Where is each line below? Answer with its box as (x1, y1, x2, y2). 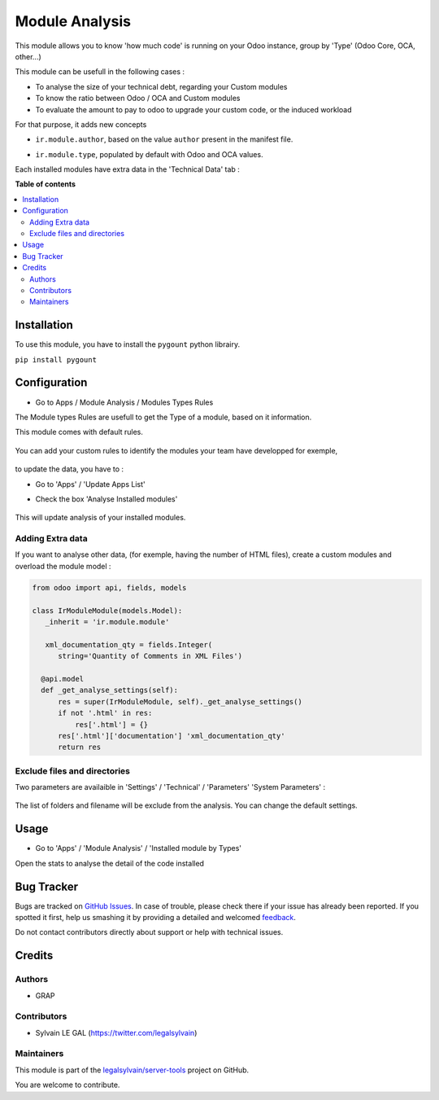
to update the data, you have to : (15, 464, 124, 474)
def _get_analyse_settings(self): (41, 686, 179, 695)
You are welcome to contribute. (15, 1080, 120, 1090)
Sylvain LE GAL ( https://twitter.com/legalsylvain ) (35, 1028, 198, 1037)
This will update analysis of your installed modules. (15, 513, 186, 523)
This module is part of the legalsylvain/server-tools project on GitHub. (15, 1065, 250, 1075)
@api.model (41, 674, 85, 683)
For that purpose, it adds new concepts (15, 119, 147, 129)
